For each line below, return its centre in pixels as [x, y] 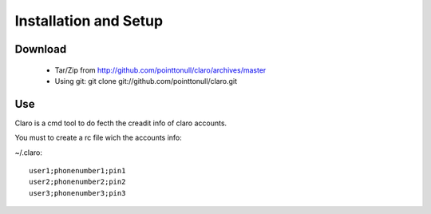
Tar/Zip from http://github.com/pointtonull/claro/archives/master [160, 70]
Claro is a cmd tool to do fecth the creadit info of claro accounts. [121, 123]
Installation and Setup [89, 21]
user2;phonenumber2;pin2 [77, 182]
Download [41, 49]
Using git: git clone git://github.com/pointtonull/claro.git [146, 81]
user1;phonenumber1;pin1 [77, 171]
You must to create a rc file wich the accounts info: [99, 138]
